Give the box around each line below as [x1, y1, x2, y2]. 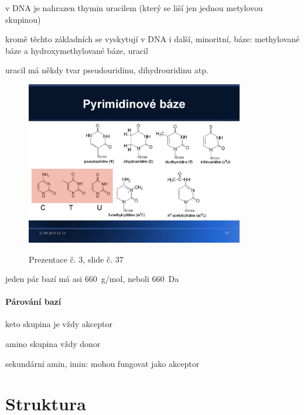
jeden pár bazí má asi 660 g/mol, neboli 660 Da [5, 273, 179, 285]
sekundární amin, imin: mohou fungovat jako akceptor [5, 357, 200, 369]
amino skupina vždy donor [5, 338, 101, 350]
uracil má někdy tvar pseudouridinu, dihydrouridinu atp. [5, 64, 209, 76]
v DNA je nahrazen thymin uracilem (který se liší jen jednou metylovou [5, 2, 263, 13]
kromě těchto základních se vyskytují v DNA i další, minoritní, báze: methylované [5, 33, 300, 45]
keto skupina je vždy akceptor [5, 318, 112, 330]
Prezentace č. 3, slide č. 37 [29, 253, 124, 265]
